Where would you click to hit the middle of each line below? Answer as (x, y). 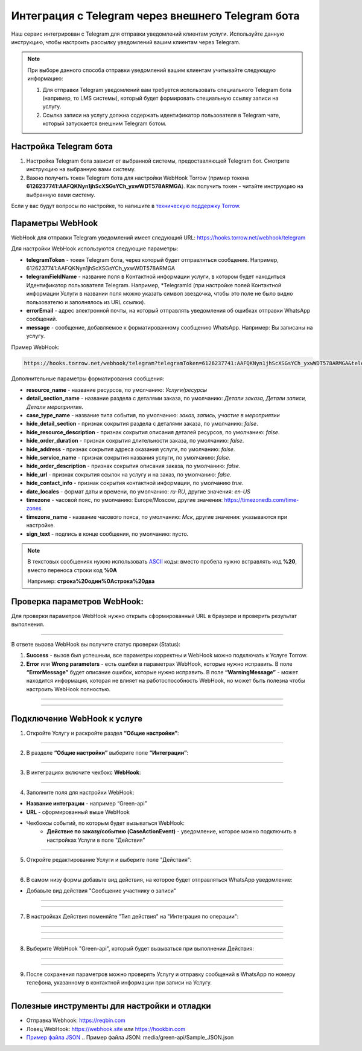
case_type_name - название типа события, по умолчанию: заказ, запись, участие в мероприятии (153, 415)
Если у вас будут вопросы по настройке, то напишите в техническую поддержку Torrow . (126, 206)
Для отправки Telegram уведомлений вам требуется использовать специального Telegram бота (167, 89)
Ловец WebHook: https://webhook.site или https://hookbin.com (106, 1029)
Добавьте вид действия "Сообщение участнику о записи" (101, 890)
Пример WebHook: (35, 347)
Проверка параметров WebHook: (78, 601)
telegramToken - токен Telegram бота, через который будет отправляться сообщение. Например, (152, 259)
